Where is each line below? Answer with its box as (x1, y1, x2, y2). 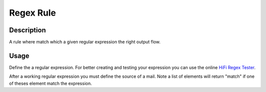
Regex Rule (9, 7, 56, 18)
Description (9, 26, 46, 34)
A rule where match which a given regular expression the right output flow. (9, 39, 161, 45)
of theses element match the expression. (9, 80, 92, 86)
